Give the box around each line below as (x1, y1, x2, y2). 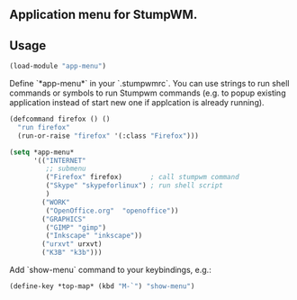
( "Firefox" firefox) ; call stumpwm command (45, 173, 240, 182)
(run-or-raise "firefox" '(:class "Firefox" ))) (17, 131, 200, 141)
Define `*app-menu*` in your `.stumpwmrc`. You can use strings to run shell (9, 78, 290, 89)
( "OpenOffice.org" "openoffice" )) (45, 206, 179, 215)
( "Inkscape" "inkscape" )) (45, 232, 143, 241)
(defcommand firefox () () (9, 114, 111, 124)
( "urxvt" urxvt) (41, 240, 103, 249)
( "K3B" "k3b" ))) (41, 248, 103, 258)
